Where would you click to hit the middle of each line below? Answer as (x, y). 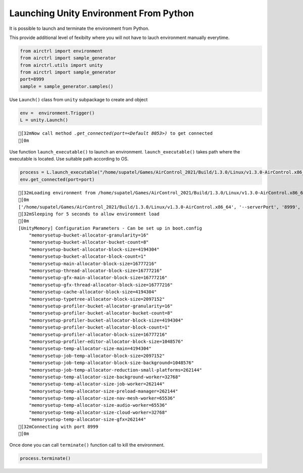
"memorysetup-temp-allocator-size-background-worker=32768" (105, 377)
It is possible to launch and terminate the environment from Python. (80, 28)
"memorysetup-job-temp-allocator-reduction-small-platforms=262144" (115, 370)
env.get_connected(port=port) (57, 179)
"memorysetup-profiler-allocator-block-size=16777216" (98, 334)
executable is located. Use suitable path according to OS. (69, 159)
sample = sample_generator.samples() (67, 86)
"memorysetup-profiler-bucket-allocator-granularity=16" (100, 306)
